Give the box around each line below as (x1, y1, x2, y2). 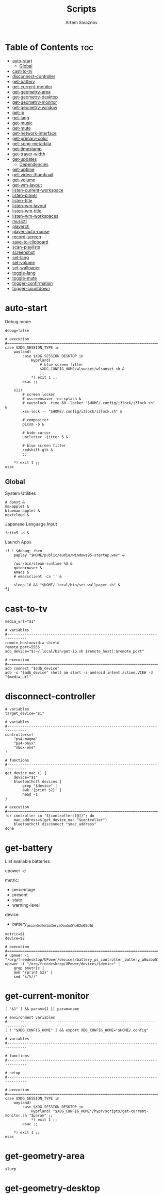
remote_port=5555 (5, 645, 40, 650)
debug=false (5, 328, 29, 333)
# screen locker (22, 392, 55, 397)
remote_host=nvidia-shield (5, 640, 60, 646)
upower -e (5, 868, 26, 874)
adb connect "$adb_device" (5, 666, 60, 671)
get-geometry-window (12, 104, 57, 110)
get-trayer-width (12, 151, 46, 157)
